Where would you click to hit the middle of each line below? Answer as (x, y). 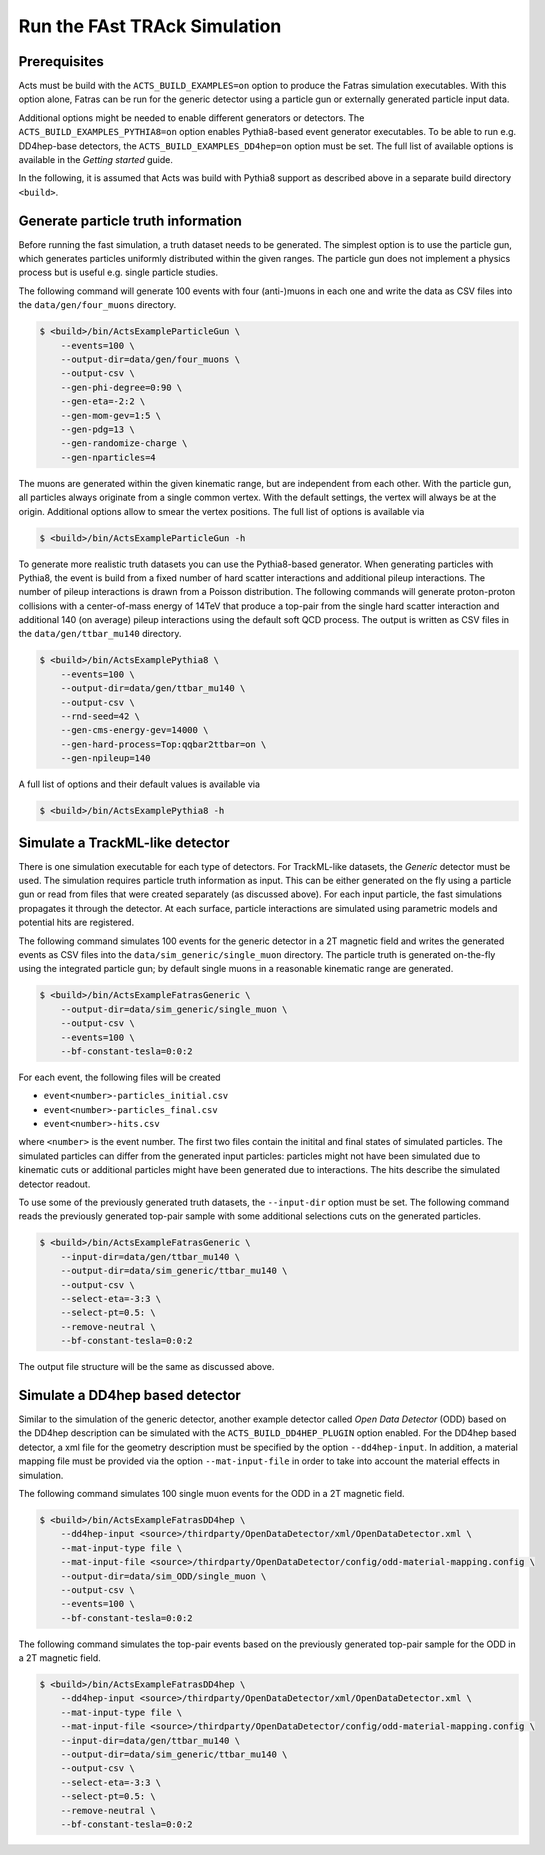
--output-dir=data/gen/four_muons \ (150, 359)
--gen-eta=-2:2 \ (103, 401)
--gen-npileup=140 (105, 758)
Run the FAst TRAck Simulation (150, 26)
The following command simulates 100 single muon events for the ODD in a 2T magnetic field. (211, 1493)
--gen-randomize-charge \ (124, 443)
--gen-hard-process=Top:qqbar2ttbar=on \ (163, 744)
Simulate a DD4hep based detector (130, 1395)
